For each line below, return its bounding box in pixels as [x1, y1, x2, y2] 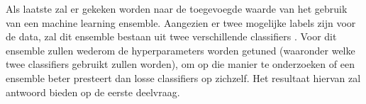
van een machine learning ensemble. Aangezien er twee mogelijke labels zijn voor [6, 15, 356, 30]
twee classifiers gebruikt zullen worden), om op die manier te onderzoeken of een [6, 57, 355, 71]
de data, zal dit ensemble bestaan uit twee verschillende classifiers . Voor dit [6, 29, 337, 44]
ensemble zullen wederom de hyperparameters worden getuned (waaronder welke [6, 42, 355, 57]
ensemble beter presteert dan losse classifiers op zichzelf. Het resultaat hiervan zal [6, 70, 361, 85]
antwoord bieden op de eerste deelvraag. [6, 84, 180, 99]
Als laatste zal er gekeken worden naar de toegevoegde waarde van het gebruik [6, 1, 348, 16]
